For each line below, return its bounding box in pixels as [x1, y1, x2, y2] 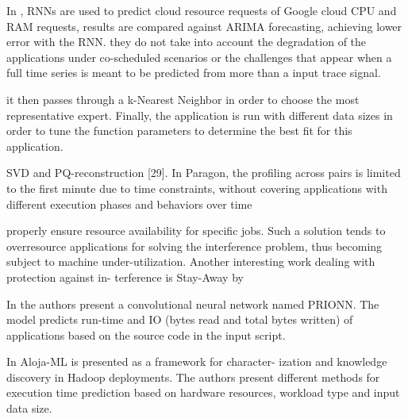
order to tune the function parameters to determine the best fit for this [6, 122, 352, 139]
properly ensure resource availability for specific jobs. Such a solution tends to [6, 222, 386, 239]
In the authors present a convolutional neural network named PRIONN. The [6, 295, 379, 312]
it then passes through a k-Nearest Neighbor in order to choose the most [6, 90, 360, 107]
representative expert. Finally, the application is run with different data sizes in [6, 106, 393, 123]
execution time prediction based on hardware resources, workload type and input [6, 384, 400, 401]
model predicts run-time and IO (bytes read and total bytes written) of [6, 311, 353, 328]
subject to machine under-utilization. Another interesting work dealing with [6, 253, 375, 270]
